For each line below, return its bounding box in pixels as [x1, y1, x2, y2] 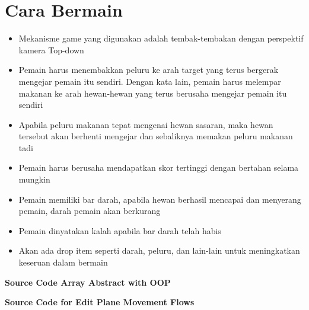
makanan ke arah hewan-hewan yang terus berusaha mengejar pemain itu [18, 87, 287, 99]
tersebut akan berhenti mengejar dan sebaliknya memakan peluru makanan [18, 130, 293, 142]
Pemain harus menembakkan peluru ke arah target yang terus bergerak [18, 63, 279, 76]
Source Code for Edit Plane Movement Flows [5, 296, 195, 308]
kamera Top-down [18, 43, 84, 56]
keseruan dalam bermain [18, 256, 108, 269]
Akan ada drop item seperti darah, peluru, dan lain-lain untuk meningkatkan [18, 244, 300, 257]
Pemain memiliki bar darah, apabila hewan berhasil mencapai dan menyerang [18, 193, 301, 205]
